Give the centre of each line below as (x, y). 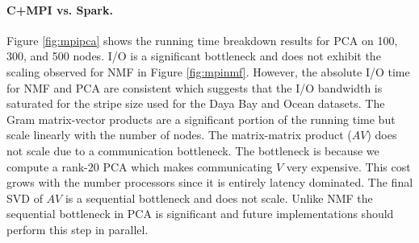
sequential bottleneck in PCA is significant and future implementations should (200, 214)
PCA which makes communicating (188, 166)
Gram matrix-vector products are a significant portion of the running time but (201, 119)
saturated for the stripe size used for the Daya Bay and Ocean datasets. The (196, 103)
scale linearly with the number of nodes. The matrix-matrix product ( (179, 135)
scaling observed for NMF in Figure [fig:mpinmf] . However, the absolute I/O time (208, 71)
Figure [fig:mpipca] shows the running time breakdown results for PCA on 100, (202, 40)
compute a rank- (47, 166)
